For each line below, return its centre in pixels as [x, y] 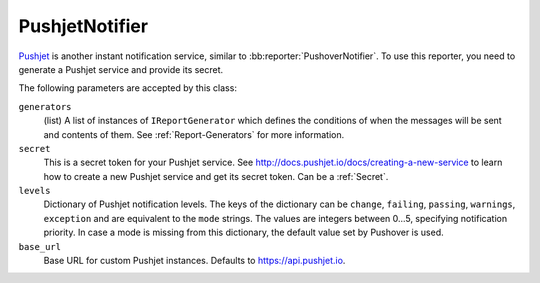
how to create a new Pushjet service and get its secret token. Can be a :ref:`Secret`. [216, 176]
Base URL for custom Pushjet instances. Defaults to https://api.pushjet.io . [194, 261]
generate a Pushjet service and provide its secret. [121, 69]
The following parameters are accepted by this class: [127, 88]
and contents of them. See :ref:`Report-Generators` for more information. [194, 134]
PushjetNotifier [83, 26]
